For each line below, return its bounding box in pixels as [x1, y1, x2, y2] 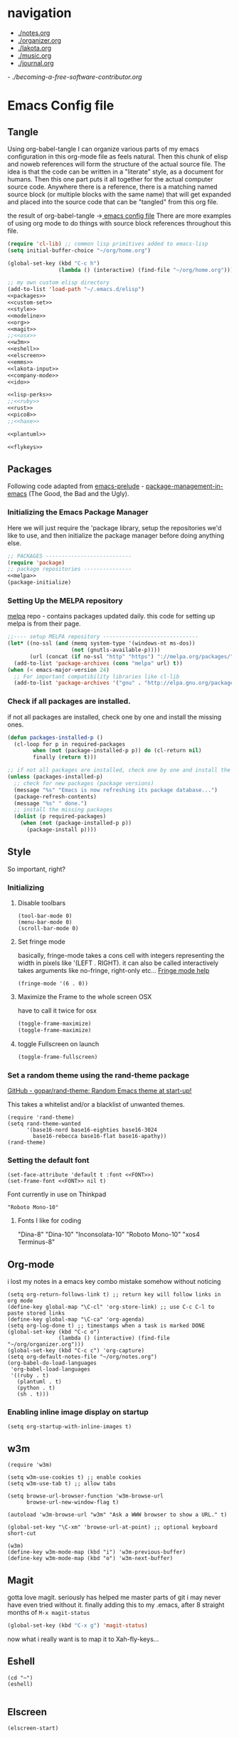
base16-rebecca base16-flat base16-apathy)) [33, 1132, 167, 1139]
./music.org [17, 51, 52, 60]
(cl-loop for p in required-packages [14, 740, 126, 748]
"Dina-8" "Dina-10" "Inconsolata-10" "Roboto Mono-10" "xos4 [17, 1230, 201, 1239]
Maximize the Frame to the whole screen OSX [17, 993, 152, 1001]
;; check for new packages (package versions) [14, 779, 154, 787]
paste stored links [7, 1310, 65, 1317]
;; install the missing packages [14, 806, 113, 813]
